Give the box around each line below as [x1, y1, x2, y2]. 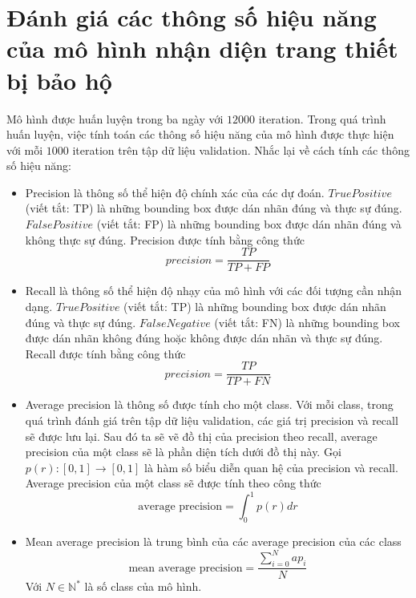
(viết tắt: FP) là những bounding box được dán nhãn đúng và [96, 216, 402, 232]
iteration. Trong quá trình [258, 110, 386, 127]
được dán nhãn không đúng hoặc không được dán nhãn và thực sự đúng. [25, 329, 383, 346]
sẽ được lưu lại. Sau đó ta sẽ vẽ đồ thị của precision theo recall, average [25, 427, 378, 444]
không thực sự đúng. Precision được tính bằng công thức [25, 231, 305, 248]
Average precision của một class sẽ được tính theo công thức [25, 475, 321, 491]
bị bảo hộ [6, 63, 112, 96]
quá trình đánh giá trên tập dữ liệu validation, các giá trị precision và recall [25, 411, 398, 428]
